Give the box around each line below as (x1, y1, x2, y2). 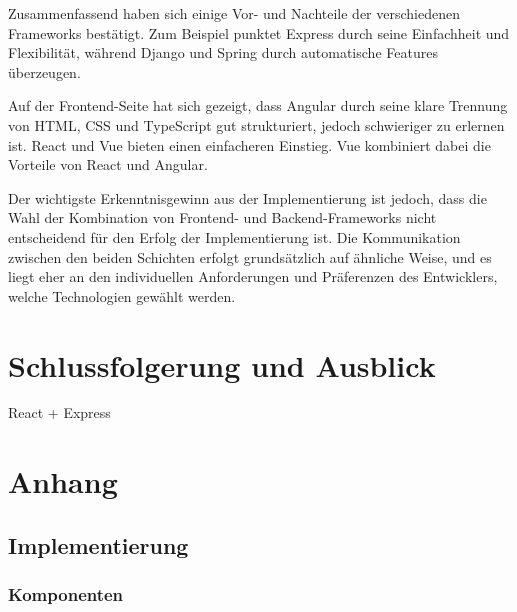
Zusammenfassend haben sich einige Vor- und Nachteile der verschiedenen (8, 3, 460, 23)
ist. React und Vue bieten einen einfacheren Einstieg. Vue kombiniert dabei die (8, 134, 491, 155)
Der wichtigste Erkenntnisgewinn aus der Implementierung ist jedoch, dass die (8, 187, 487, 208)
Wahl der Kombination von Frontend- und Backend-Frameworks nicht (8, 207, 437, 228)
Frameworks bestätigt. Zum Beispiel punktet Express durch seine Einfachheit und (8, 22, 510, 43)
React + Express (8, 402, 111, 423)
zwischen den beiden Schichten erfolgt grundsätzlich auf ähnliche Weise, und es (8, 246, 492, 267)
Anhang (8, 461, 118, 502)
